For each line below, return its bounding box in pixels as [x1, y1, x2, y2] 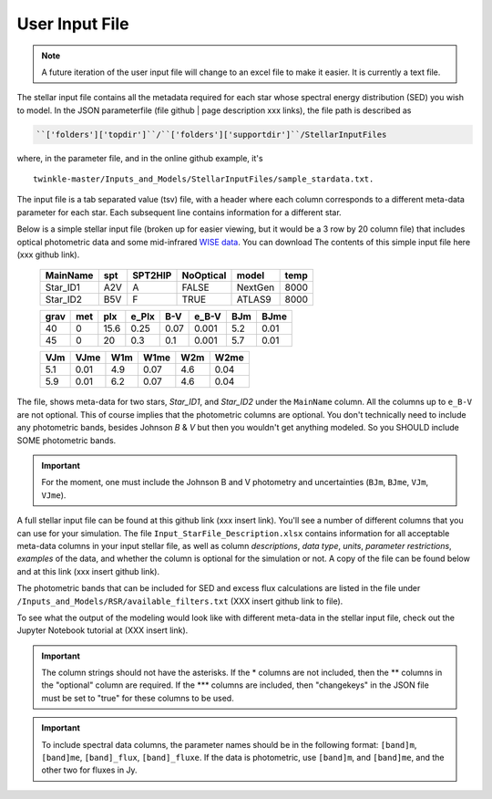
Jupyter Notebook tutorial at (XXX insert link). [16, 625, 189, 636]
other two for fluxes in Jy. [41, 764, 138, 775]
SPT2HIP [132, 269, 172, 282]
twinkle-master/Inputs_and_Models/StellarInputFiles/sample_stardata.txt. [33, 174, 374, 184]
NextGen [236, 281, 275, 294]
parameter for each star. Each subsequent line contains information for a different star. [16, 206, 342, 218]
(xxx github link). [16, 249, 80, 260]
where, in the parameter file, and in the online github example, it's [16, 152, 263, 163]
